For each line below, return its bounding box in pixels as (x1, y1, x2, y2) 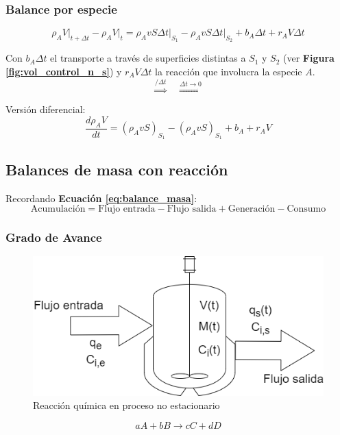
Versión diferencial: (5, 102, 86, 116)
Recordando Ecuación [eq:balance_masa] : (5, 190, 197, 205)
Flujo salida (167, 204, 217, 214)
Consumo (287, 204, 326, 214)
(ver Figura (282, 51, 335, 65)
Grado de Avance (5, 229, 102, 246)
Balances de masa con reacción (5, 158, 228, 179)
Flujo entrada (98, 204, 156, 214)
